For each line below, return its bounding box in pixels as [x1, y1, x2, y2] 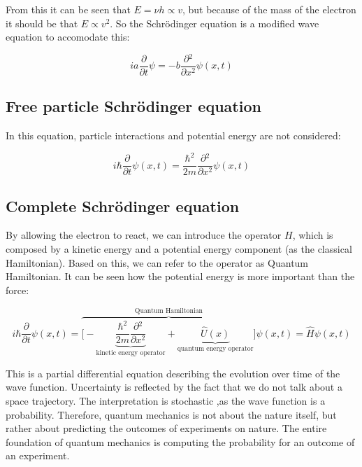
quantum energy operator [177, 344, 254, 352]
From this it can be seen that [6, 2, 131, 16]
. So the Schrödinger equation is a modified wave [110, 15, 319, 30]
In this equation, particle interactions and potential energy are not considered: [6, 128, 341, 143]
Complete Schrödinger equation [6, 195, 240, 216]
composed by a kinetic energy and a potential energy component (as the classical [6, 242, 352, 256]
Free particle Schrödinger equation [6, 95, 261, 117]
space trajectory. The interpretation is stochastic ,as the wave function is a [6, 393, 326, 408]
